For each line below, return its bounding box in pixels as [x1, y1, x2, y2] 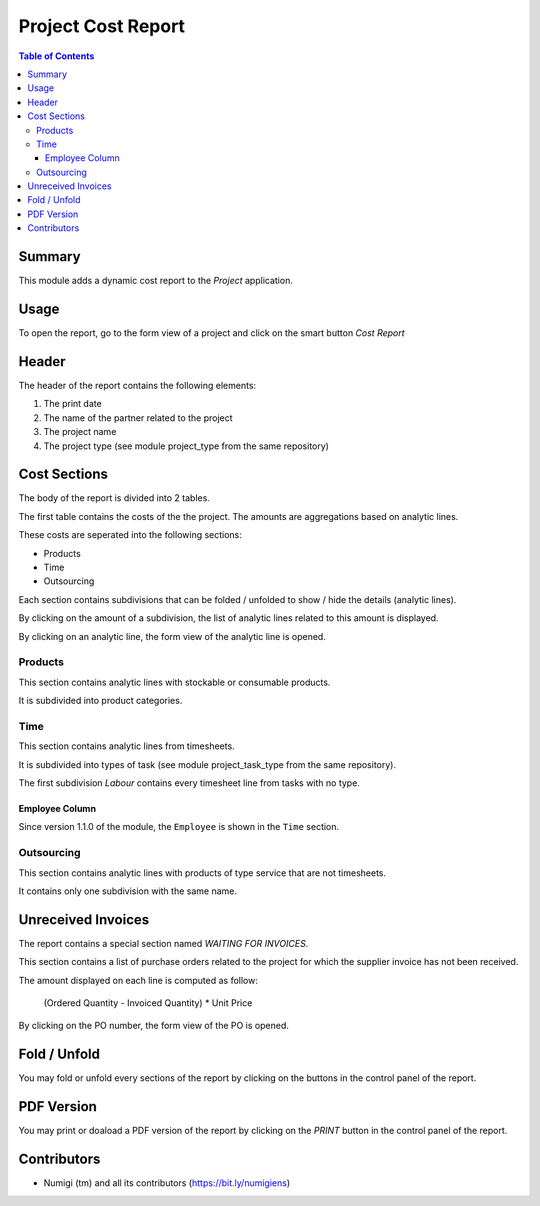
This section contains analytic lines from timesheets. [18, 740, 235, 752]
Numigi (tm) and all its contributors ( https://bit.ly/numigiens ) [43, 1177, 291, 1189]
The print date [43, 398, 102, 410]
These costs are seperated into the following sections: [18, 529, 242, 541]
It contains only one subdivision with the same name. [18, 885, 237, 897]
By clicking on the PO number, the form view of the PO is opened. [18, 1020, 289, 1032]
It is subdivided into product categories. [18, 695, 183, 707]
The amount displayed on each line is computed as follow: [18, 974, 259, 986]
